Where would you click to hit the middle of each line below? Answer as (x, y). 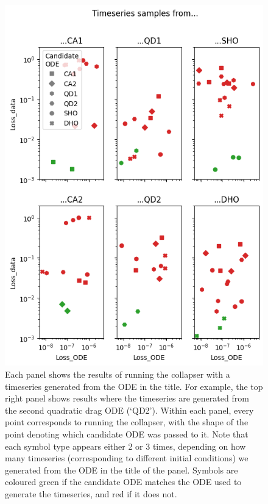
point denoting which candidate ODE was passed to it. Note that (127, 434)
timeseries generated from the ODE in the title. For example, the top (134, 386)
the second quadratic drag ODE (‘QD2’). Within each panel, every (129, 410)
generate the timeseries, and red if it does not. (91, 493)
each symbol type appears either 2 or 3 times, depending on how (125, 446)
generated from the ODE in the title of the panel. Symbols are (122, 470)
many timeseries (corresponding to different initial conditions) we (127, 458)
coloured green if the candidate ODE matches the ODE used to (123, 482)
